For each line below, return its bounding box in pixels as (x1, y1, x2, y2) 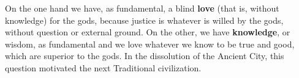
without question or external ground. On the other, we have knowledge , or (5, 26, 290, 38)
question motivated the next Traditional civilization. (5, 61, 202, 74)
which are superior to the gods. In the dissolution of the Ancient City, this (5, 49, 284, 62)
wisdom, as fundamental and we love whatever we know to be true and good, (5, 37, 295, 50)
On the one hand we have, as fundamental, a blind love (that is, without (5, 2, 279, 14)
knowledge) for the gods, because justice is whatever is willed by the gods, (5, 13, 284, 26)
